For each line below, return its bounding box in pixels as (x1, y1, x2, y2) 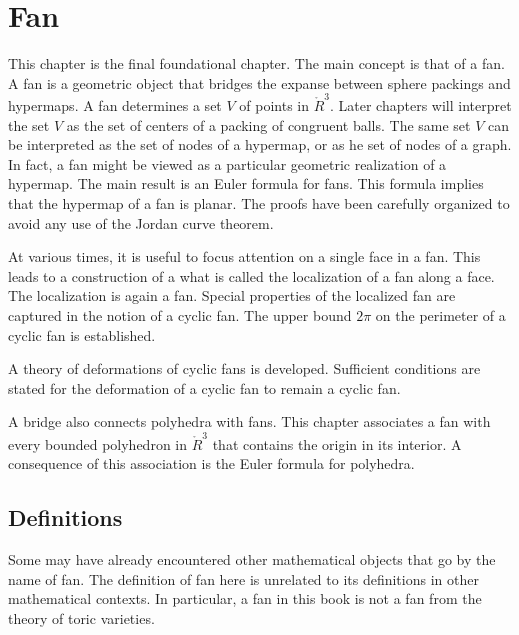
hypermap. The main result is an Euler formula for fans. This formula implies (8, 173, 484, 194)
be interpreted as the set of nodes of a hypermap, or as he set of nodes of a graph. (8, 134, 512, 155)
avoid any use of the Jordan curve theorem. (8, 212, 274, 233)
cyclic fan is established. (8, 324, 156, 345)
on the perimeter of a (375, 304, 506, 325)
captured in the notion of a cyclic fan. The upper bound (8, 304, 352, 325)
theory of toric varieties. (8, 607, 155, 628)
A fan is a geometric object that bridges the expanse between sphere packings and (8, 72, 511, 93)
